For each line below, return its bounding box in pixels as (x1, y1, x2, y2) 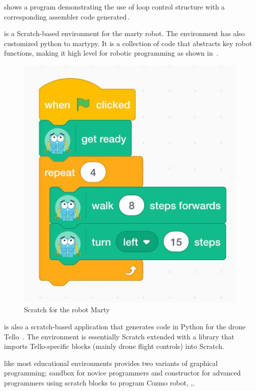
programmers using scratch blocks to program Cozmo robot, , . (4, 377, 195, 387)
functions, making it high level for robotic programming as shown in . (4, 48, 218, 58)
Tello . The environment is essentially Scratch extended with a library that (4, 331, 234, 341)
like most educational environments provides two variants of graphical (4, 357, 218, 368)
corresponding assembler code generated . (4, 11, 130, 22)
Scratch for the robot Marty (24, 304, 110, 315)
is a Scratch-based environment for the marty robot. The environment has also (4, 28, 245, 39)
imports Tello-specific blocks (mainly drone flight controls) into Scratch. (4, 341, 224, 351)
